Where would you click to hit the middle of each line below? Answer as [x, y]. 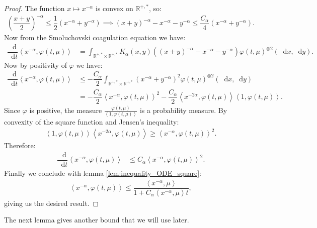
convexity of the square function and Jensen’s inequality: [92, 122]
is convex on [114, 8]
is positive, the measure [66, 110]
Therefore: [20, 145]
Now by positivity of [35, 65]
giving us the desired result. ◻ [52, 203]
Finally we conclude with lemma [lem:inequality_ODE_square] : [103, 173]
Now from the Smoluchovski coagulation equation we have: [95, 37]
